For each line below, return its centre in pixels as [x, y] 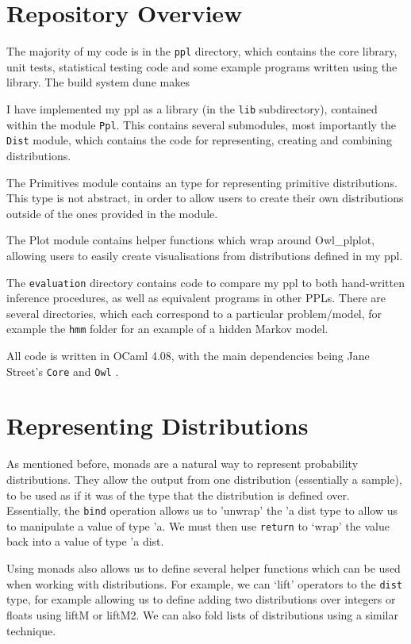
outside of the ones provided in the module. [112, 213]
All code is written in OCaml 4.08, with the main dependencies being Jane [188, 355]
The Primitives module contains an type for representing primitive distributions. [202, 182]
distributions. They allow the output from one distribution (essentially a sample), [204, 479]
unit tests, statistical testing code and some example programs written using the [202, 66]
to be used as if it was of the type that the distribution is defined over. [178, 494]
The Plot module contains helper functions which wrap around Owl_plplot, [191, 240]
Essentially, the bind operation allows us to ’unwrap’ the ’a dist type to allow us [202, 510]
